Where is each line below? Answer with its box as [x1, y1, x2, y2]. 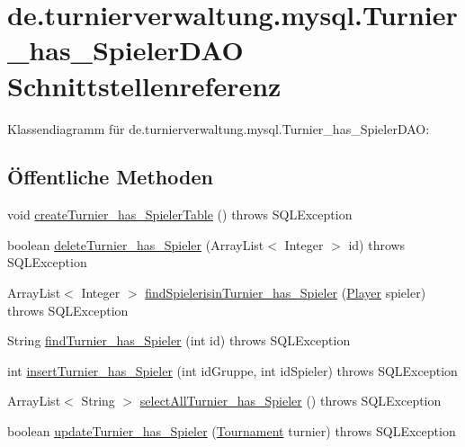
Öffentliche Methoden [7, 163, 213, 191]
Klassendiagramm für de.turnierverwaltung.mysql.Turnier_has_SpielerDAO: [7, 119, 430, 138]
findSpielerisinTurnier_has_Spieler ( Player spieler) [145, 283, 426, 302]
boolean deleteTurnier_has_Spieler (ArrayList [7, 235, 264, 254]
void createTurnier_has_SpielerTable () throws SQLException [7, 205, 353, 224]
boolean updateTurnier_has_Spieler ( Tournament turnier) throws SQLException [7, 422, 456, 441]
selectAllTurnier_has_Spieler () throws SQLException [139, 391, 442, 410]
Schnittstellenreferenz [7, 67, 282, 103]
